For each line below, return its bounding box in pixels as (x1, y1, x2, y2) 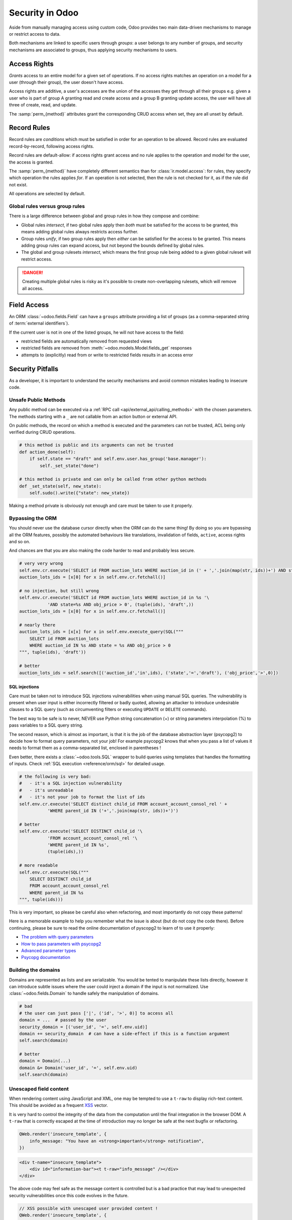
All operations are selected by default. (9, 191, 85, 197)
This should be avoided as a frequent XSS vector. (9, 1102, 108, 1108)
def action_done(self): (19, 449, 76, 455)
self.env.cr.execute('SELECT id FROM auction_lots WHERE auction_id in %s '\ (19, 595, 209, 600)
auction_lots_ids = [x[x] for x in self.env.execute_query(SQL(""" (19, 629, 184, 634)
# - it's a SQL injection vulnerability (19, 781, 122, 786)
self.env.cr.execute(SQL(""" (19, 869, 89, 875)
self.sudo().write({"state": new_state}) (29, 490, 130, 496)
